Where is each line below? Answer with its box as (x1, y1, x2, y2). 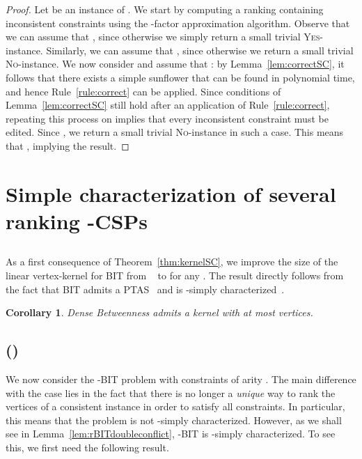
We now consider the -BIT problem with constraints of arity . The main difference (6, 372, 356, 387)
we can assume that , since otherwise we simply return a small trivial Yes (6, 29, 320, 44)
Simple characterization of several (6, 179, 336, 208)
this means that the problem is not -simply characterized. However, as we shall (6, 412, 342, 427)
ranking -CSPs (6, 206, 148, 235)
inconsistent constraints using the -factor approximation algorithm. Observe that (6, 15, 350, 30)
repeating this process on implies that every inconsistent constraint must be (6, 111, 329, 125)
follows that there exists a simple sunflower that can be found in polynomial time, (6, 70, 355, 84)
